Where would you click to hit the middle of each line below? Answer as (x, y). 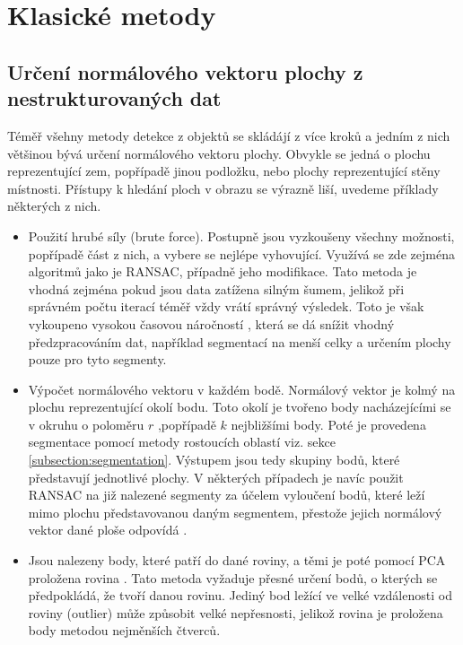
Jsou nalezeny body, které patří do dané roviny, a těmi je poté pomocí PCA (237, 560)
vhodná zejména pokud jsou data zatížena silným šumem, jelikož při (216, 288)
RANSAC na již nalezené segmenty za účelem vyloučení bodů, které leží (227, 495)
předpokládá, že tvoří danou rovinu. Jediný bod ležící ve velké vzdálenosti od (240, 595)
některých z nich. (54, 206)
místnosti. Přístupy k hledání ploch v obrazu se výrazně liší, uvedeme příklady (223, 188)
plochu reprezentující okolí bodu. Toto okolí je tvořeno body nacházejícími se (240, 407)
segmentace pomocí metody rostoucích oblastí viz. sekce (182, 442)
